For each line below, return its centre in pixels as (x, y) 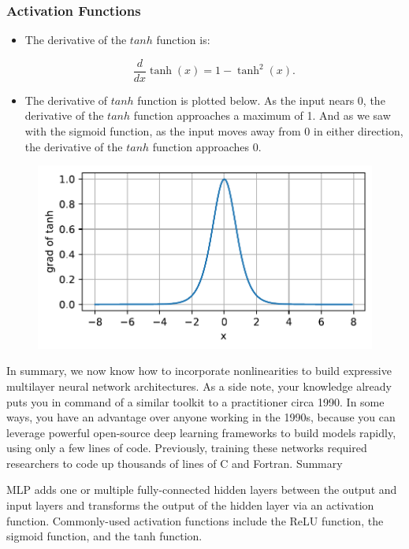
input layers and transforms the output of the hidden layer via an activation (190, 505)
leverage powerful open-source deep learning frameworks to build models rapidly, (201, 432)
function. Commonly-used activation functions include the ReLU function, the (195, 520)
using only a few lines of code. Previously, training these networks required (187, 448)
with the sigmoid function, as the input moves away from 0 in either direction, (214, 131)
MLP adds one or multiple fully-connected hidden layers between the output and (202, 490)
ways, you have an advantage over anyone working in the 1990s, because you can (201, 417)
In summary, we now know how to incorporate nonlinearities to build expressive (199, 371)
